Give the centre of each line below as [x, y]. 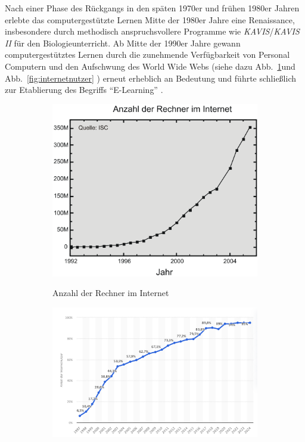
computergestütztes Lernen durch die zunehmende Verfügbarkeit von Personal [147, 55]
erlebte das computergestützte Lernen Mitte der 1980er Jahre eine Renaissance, [150, 19]
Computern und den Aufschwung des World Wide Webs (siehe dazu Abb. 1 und [150, 66]
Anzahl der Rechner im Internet [111, 293]
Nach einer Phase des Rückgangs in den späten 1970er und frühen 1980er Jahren [152, 8]
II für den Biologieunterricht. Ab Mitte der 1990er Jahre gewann [123, 43]
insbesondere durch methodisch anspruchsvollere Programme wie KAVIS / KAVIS [152, 31]
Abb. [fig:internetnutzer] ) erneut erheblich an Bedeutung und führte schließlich [150, 78]
